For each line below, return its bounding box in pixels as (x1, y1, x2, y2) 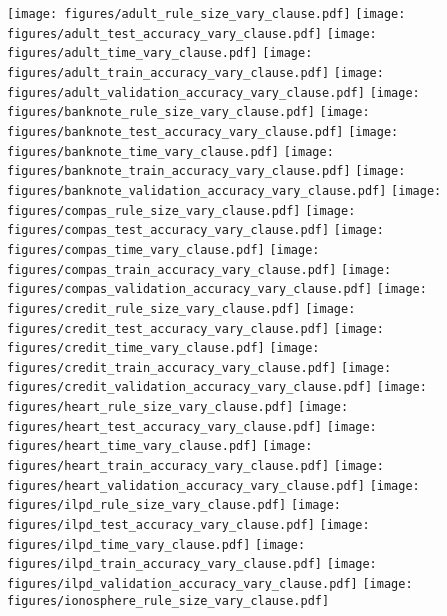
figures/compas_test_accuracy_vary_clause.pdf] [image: (7, 223, 384, 238)
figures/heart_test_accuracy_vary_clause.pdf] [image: (7, 419, 377, 434)
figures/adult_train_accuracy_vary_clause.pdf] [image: (7, 65, 384, 80)
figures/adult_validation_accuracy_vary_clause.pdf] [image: (7, 85, 420, 100)
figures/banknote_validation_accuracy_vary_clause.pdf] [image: (7, 183, 442, 198)
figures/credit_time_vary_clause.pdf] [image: (7, 341, 320, 356)
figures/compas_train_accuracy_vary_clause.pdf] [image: (7, 262, 392, 277)
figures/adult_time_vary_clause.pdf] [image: (7, 46, 313, 61)
